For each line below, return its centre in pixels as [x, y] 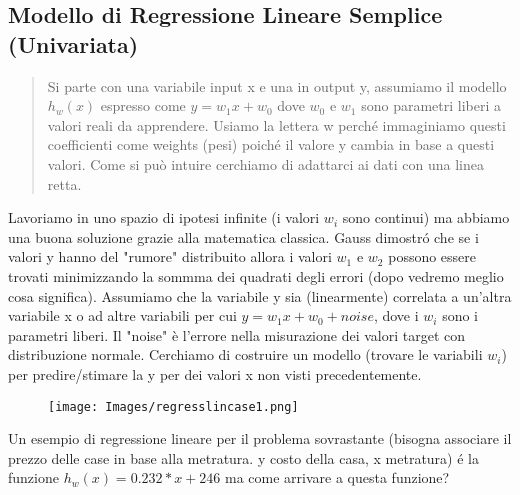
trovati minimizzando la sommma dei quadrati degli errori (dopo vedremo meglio [256, 275]
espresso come [143, 105]
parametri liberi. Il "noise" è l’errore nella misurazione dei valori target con [237, 334]
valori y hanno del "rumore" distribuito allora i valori [170, 256]
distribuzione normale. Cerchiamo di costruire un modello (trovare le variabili [245, 354]
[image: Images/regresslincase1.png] [173, 406]
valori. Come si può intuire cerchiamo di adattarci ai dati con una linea [265, 163]
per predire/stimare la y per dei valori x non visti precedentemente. [215, 373]
